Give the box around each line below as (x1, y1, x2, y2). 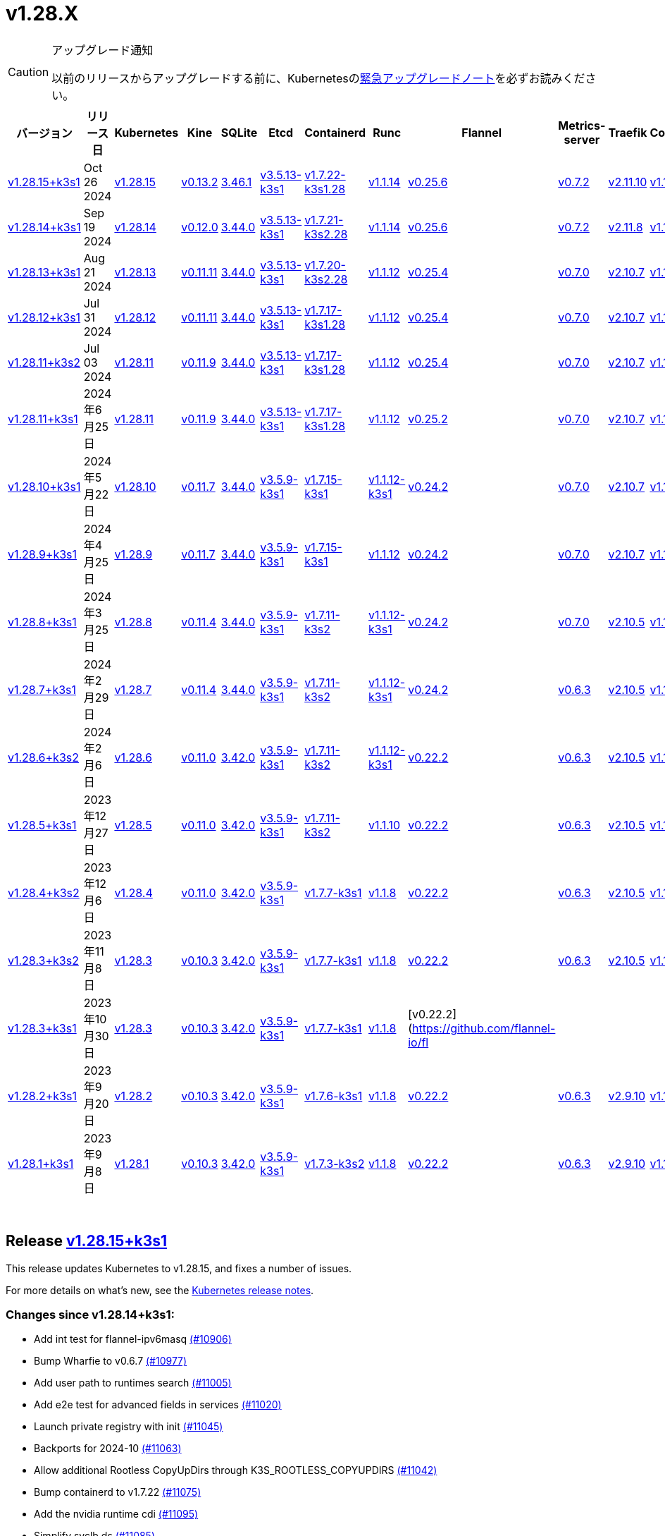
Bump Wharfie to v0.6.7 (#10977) (34, 1355, 187, 1367)
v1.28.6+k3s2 (8, 750, 79, 764)
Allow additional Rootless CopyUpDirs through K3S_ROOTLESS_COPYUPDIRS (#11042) (34, 1464, 437, 1477)
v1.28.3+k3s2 (8, 953, 79, 968)
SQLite (220, 125, 258, 140)
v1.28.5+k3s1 (8, 817, 77, 832)
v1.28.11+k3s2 (8, 355, 81, 370)
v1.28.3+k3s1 (8, 1020, 77, 1035)
